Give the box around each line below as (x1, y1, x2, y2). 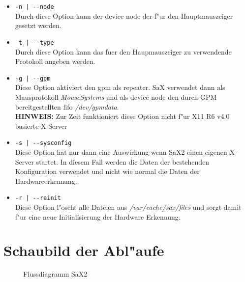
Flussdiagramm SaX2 (23, 269, 88, 279)
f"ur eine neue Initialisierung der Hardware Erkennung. (15, 211, 181, 222)
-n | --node (15, 3, 54, 10)
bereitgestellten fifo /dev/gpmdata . (15, 101, 119, 112)
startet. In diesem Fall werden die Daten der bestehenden (36, 156, 210, 167)
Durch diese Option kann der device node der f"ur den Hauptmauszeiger (15, 10, 233, 21)
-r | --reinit (15, 195, 61, 202)
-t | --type (15, 39, 54, 46)
